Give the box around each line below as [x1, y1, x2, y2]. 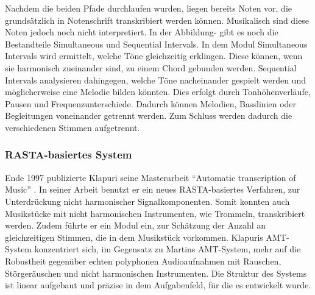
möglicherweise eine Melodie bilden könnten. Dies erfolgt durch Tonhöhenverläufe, [5, 85, 311, 98]
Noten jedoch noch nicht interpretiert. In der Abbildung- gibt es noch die [5, 26, 278, 38]
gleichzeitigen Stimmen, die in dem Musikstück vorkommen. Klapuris [5, 230, 263, 243]
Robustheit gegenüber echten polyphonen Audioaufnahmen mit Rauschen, [5, 254, 281, 267]
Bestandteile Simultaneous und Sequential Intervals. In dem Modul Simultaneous [5, 37, 308, 50]
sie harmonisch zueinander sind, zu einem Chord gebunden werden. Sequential [5, 61, 297, 74]
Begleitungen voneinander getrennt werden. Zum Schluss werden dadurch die [5, 109, 292, 122]
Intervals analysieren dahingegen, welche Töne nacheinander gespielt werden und [5, 73, 306, 86]
